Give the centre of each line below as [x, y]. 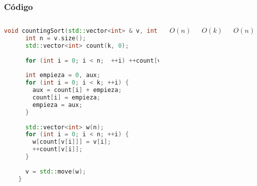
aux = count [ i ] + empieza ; [77, 90]
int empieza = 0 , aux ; [63, 75]
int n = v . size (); [56, 39]
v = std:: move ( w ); [56, 171]
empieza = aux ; [58, 105]
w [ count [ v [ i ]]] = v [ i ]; [72, 142]
